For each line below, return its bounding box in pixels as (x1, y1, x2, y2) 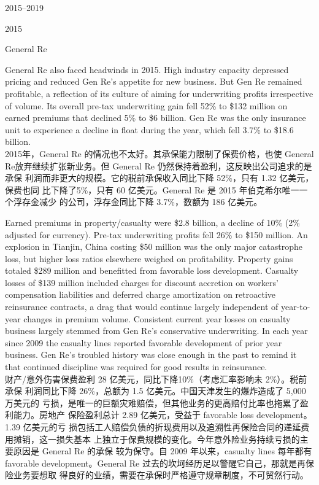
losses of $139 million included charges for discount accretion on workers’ (5, 276, 279, 289)
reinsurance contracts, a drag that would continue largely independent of (5, 300, 279, 313)
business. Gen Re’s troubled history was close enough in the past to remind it (5, 348, 297, 361)
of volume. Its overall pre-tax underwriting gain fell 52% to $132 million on (5, 99, 288, 112)
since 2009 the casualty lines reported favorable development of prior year (5, 336, 282, 349)
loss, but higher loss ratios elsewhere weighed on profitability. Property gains (5, 252, 293, 265)
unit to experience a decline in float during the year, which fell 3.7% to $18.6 (5, 123, 294, 136)
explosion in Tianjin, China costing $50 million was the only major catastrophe (5, 240, 302, 253)
